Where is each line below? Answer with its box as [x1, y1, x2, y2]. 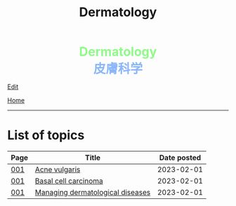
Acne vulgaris [34, 165, 81, 174]
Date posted [159, 153, 202, 162]
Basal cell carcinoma [34, 176, 103, 186]
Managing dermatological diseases [34, 188, 151, 198]
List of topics [7, 127, 85, 143]
